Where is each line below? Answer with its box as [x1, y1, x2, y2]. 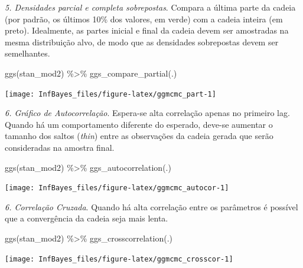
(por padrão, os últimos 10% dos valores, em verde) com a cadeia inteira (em [5, 12, 283, 25]
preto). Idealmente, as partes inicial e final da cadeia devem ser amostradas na [5, 24, 289, 37]
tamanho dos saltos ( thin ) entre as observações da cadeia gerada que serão [5, 130, 273, 142]
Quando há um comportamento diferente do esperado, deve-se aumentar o [5, 118, 273, 130]
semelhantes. [5, 47, 50, 59]
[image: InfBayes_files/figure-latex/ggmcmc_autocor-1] [5, 184, 229, 193]
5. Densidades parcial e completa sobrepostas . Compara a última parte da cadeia [5, 1, 296, 13]
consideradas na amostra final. [5, 141, 115, 153]
